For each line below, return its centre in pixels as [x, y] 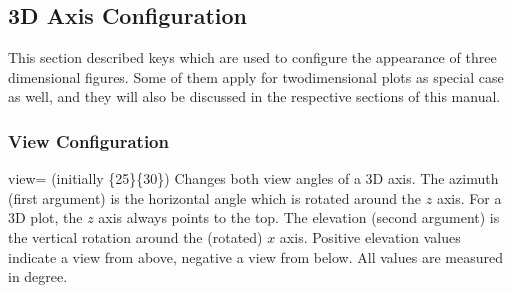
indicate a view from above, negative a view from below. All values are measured [255, 256]
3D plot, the [45, 217]
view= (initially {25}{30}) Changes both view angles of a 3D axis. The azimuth [253, 178]
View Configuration [88, 140]
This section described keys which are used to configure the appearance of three [252, 57]
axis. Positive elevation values [370, 236]
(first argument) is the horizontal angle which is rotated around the [215, 197]
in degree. [38, 276]
